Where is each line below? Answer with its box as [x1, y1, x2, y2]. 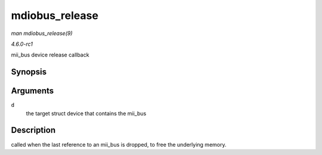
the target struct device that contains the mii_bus [26, 110, 147, 117]
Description [11, 125, 56, 135]
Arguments [11, 86, 54, 96]
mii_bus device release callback [11, 51, 89, 59]
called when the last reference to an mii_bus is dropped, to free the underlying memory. [11, 141, 227, 148]
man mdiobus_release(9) [11, 30, 73, 37]
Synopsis [11, 67, 47, 77]
